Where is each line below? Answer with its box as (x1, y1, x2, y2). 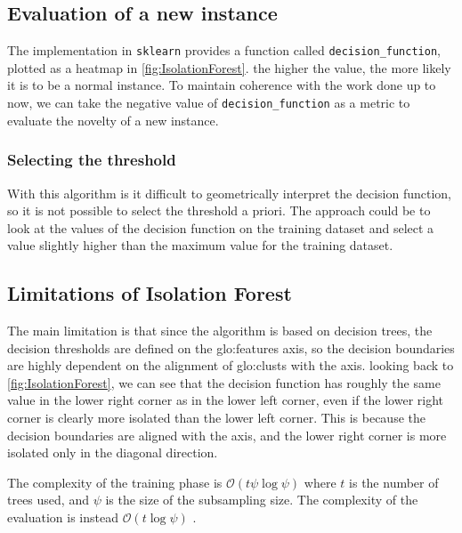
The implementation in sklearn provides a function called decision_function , (7, 41, 441, 60)
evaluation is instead (7, 508, 118, 527)
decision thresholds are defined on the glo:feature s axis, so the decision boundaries (7, 338, 455, 357)
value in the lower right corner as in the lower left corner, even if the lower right (7, 391, 443, 409)
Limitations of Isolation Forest (7, 279, 292, 307)
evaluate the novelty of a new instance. (7, 110, 219, 129)
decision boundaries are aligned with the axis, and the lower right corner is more (7, 425, 447, 444)
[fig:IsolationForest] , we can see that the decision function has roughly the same (7, 373, 441, 392)
